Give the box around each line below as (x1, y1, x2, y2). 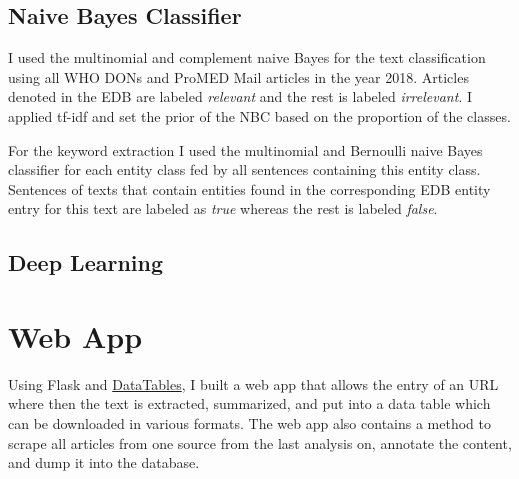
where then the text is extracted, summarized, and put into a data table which (8, 393, 491, 414)
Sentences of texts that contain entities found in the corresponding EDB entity (8, 178, 491, 199)
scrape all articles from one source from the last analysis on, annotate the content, (8, 432, 512, 453)
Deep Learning (8, 247, 164, 278)
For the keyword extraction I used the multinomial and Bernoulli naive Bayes (8, 139, 483, 160)
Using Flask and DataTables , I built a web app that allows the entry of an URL (8, 373, 499, 394)
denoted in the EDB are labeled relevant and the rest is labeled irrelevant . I (8, 86, 472, 107)
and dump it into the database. (8, 452, 200, 473)
